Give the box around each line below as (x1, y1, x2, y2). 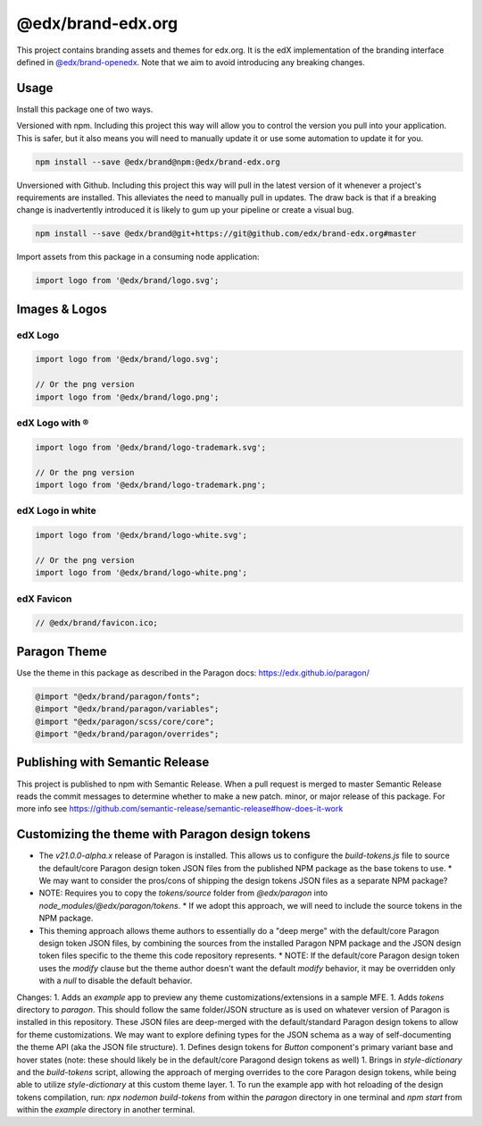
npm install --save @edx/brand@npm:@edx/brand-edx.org (35, 156, 280, 167)
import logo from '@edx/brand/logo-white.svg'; (35, 530, 247, 541)
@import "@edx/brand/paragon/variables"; (35, 704, 220, 714)
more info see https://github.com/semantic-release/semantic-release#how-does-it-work (16, 803, 344, 814)
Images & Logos (16, 301, 107, 316)
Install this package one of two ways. (16, 104, 154, 114)
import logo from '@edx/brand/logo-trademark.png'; (35, 479, 267, 490)
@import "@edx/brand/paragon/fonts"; (35, 691, 201, 702)
